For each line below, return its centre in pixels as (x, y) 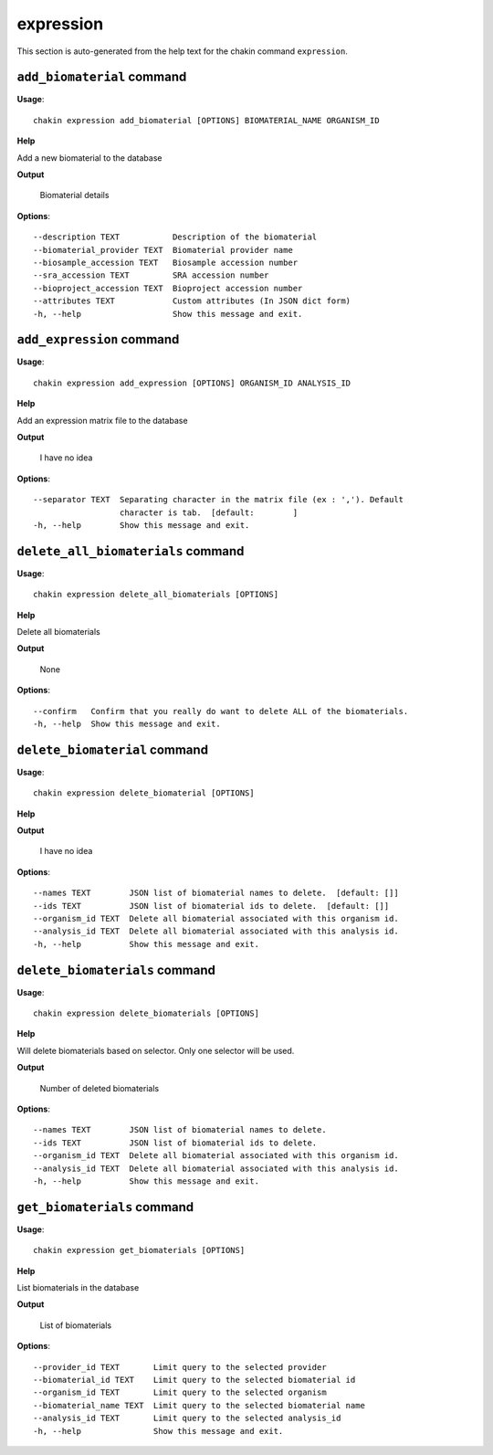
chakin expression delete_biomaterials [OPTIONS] (147, 1013)
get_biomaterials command (105, 1207)
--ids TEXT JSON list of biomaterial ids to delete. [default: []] (211, 906)
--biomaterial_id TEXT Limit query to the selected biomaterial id (194, 1380)
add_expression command (98, 339)
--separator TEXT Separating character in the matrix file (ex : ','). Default (219, 500)
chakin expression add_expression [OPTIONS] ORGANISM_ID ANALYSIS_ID (192, 383)
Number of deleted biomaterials (100, 1088)
